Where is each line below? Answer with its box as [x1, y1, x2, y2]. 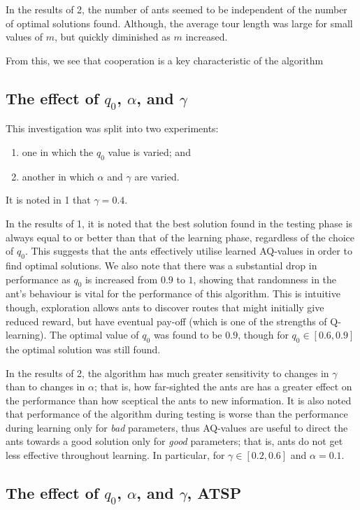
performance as [6, 271, 71, 286]
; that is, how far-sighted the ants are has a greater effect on [94, 379, 352, 394]
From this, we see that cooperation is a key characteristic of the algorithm [6, 52, 324, 67]
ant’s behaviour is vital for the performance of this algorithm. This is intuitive [6, 286, 340, 301]
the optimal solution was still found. [6, 341, 161, 356]
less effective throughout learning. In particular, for [6, 448, 225, 462]
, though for [238, 327, 289, 342]
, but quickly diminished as [54, 29, 171, 44]
